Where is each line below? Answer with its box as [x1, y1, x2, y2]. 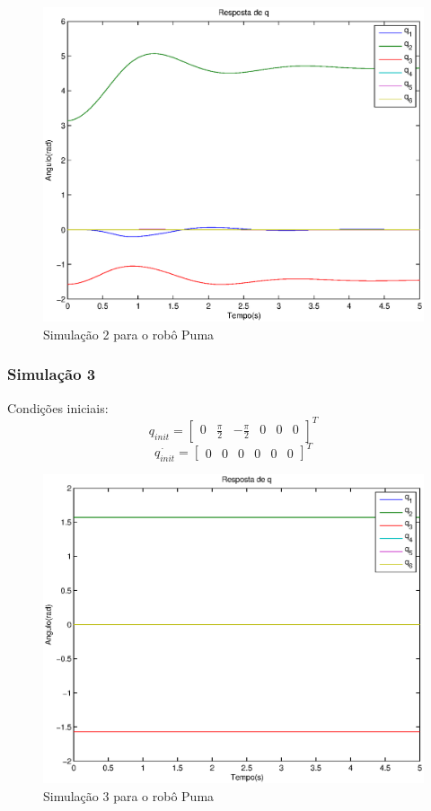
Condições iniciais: [7, 398, 109, 417]
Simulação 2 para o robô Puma [43, 324, 215, 343]
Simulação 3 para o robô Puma [43, 786, 215, 805]
